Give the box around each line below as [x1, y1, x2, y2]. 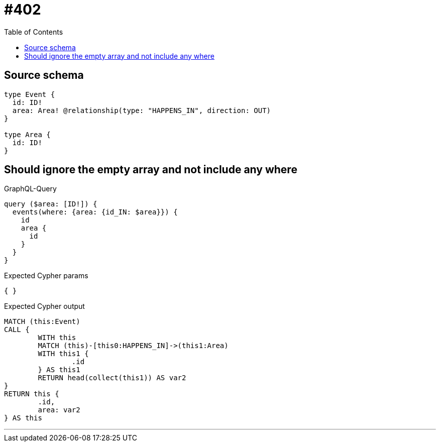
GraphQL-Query [4, 184, 57, 193]
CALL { [4, 325, 30, 334]
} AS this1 [38, 366, 80, 374]
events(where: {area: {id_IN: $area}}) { [12, 208, 178, 216]
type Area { [4, 130, 51, 139]
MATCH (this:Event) [4, 317, 80, 326]
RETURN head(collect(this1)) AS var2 [38, 374, 186, 382]
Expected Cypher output [4, 302, 85, 311]
